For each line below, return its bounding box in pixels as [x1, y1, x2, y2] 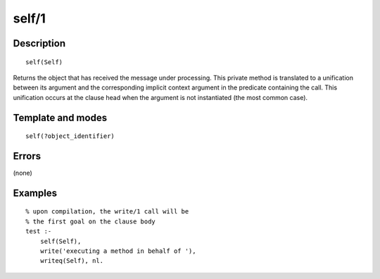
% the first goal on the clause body [25, 217, 156, 225]
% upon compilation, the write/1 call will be [25, 208, 189, 216]
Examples [13, 187, 58, 199]
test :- [25, 228, 52, 235]
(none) [13, 169, 33, 178]
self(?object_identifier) [25, 132, 115, 140]
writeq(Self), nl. [39, 257, 104, 265]
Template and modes [13, 111, 108, 123]
